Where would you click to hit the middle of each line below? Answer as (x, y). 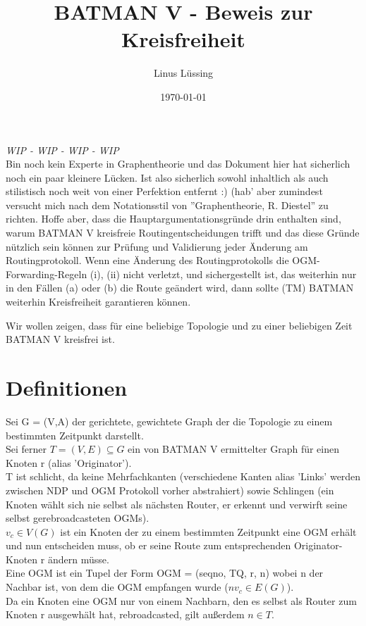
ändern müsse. (78, 559)
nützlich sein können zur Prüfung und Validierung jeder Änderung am (157, 246)
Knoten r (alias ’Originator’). (69, 462)
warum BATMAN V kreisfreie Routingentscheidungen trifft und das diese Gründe (183, 233)
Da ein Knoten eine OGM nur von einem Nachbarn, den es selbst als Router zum (181, 600)
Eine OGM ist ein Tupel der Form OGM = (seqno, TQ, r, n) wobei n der (165, 573)
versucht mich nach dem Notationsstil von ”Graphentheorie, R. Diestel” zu (167, 205)
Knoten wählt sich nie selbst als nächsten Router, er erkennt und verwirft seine (177, 504)
